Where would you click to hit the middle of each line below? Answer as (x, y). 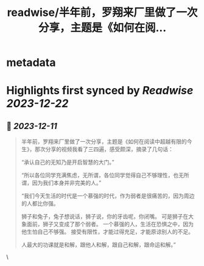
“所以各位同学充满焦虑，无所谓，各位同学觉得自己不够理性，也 (100, 175)
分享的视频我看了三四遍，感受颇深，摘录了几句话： (109, 149)
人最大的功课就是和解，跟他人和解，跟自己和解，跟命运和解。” (98, 245)
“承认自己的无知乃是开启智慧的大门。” (68, 162)
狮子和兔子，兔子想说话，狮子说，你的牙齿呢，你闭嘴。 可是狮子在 (105, 216)
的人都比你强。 (40, 204)
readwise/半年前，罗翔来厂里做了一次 (102, 13)
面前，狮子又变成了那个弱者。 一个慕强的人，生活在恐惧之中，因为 (110, 224)
